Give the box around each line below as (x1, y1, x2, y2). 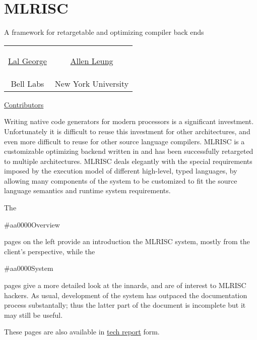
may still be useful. (4, 309, 63, 320)
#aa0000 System (4, 263, 53, 273)
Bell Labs (11, 77, 44, 89)
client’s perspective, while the (4, 246, 95, 256)
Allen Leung (70, 54, 113, 67)
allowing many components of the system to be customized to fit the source (4, 175, 237, 186)
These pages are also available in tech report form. (4, 326, 160, 337)
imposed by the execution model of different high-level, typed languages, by (4, 165, 237, 176)
